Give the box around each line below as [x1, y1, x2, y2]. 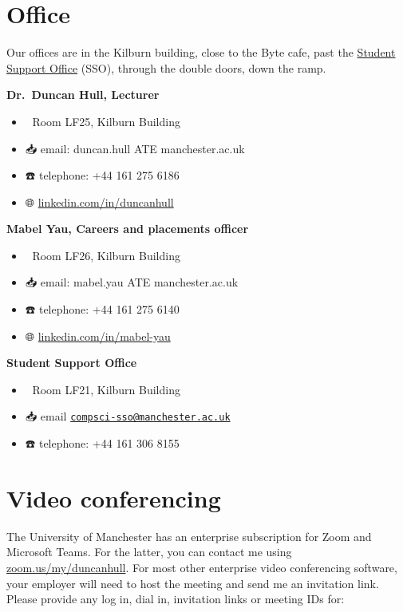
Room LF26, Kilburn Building [32, 247, 180, 263]
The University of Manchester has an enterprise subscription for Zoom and [6, 527, 372, 544]
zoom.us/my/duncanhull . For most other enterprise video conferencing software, [6, 559, 397, 575]
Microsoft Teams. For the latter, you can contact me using [6, 543, 292, 560]
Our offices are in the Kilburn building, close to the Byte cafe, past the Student [6, 44, 396, 61]
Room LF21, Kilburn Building [32, 381, 180, 397]
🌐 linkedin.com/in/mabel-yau [25, 327, 171, 344]
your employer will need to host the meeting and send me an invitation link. [6, 574, 379, 591]
